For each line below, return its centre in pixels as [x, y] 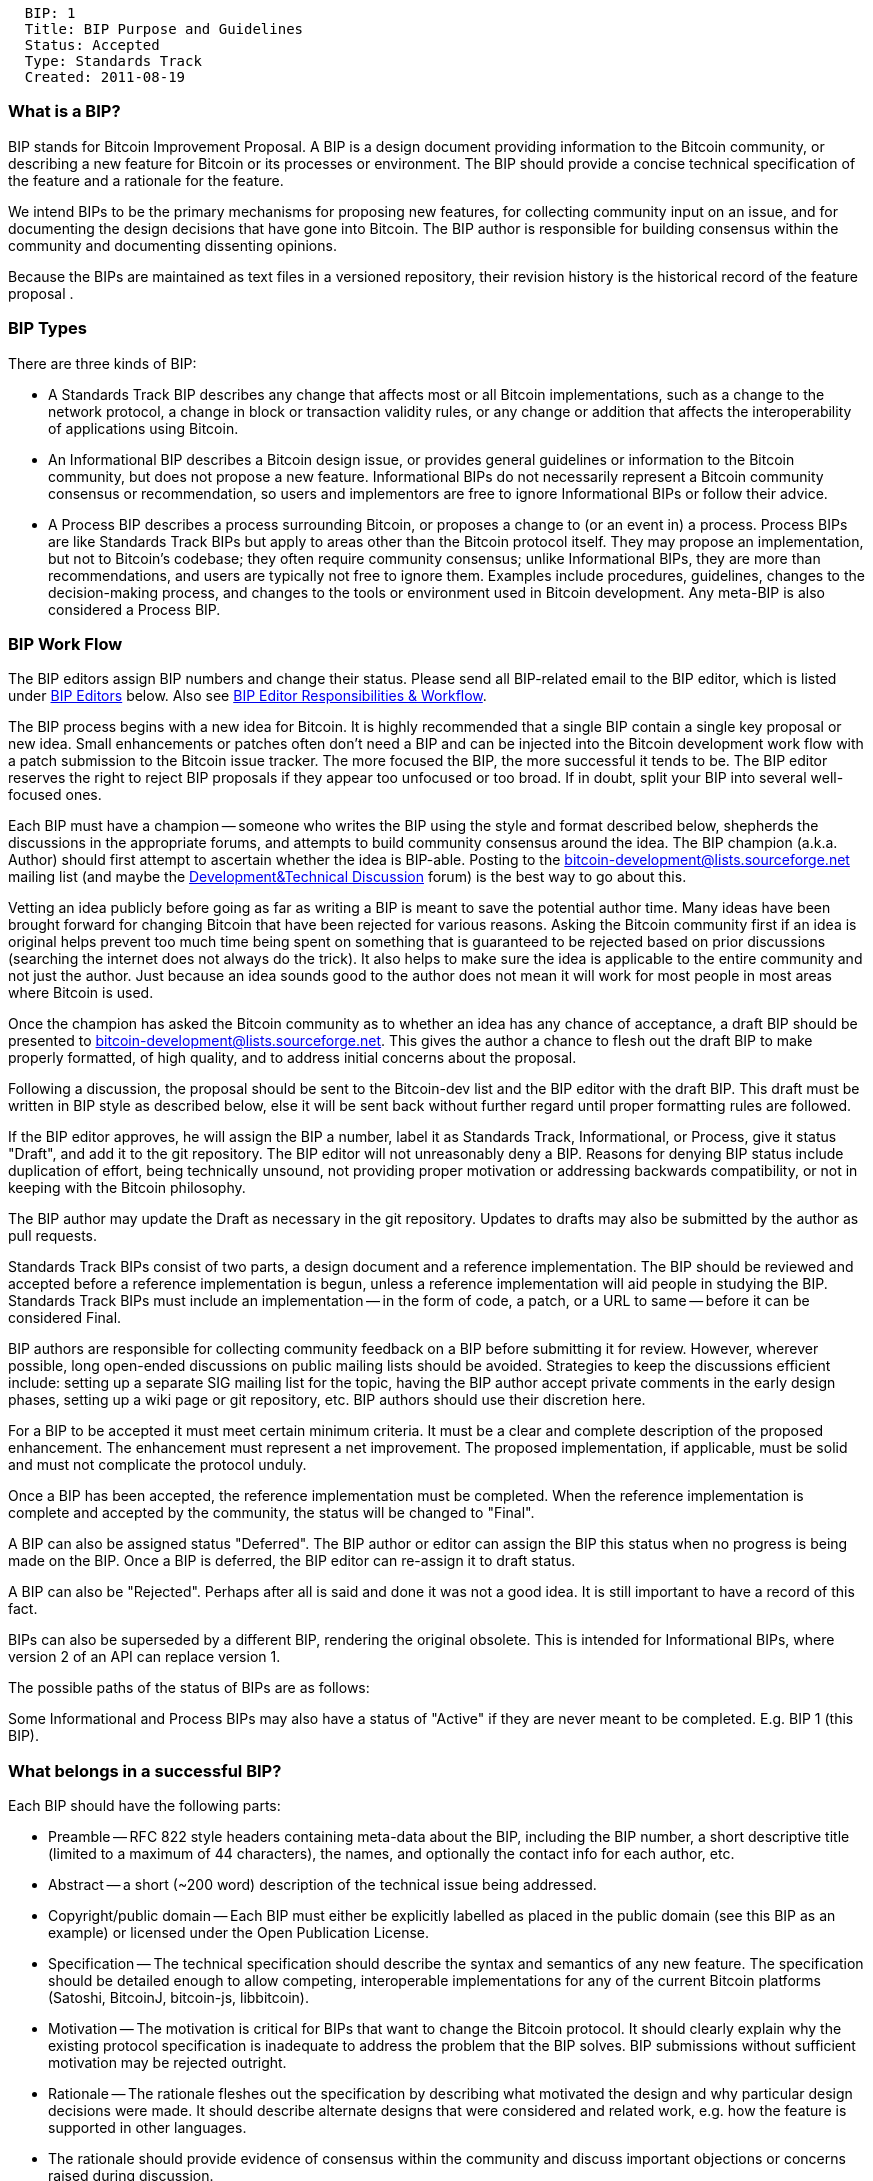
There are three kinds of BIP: [102, 363]
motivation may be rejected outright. [167, 2062]
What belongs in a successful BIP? [145, 1770]
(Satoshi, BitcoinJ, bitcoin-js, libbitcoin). [178, 1997]
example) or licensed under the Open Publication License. [239, 1932]
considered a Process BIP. [134, 609]
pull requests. [53, 1236]
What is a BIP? [64, 111]
